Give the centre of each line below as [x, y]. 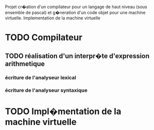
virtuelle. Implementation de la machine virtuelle [53, 18]
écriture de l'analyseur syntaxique [46, 90]
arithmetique [25, 64]
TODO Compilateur [44, 37]
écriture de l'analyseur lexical [41, 77]
